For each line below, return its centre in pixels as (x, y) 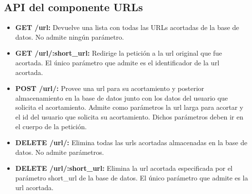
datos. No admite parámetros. (60, 152)
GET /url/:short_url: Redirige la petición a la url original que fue (119, 53)
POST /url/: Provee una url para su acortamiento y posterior (110, 88)
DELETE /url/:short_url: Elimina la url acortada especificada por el (124, 168)
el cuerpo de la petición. (51, 126)
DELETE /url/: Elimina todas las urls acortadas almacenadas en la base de (131, 142)
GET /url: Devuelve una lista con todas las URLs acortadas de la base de (127, 27)
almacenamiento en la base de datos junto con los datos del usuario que (122, 97)
